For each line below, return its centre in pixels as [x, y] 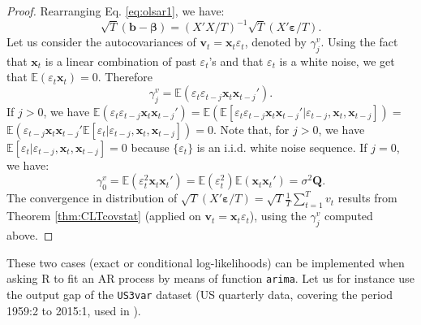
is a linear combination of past [120, 61]
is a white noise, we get [337, 61]
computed [348, 216]
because [150, 147]
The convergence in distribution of [92, 198]
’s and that [236, 61]
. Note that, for [251, 129]
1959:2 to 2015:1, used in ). [74, 310]
